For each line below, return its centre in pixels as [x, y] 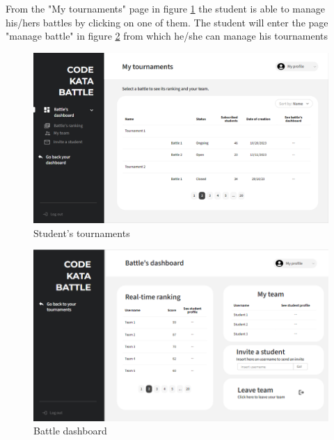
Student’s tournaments [82, 233]
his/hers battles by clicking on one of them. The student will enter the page [167, 22]
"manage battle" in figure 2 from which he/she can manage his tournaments [167, 36]
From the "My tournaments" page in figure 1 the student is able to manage [166, 8]
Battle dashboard [70, 431]
